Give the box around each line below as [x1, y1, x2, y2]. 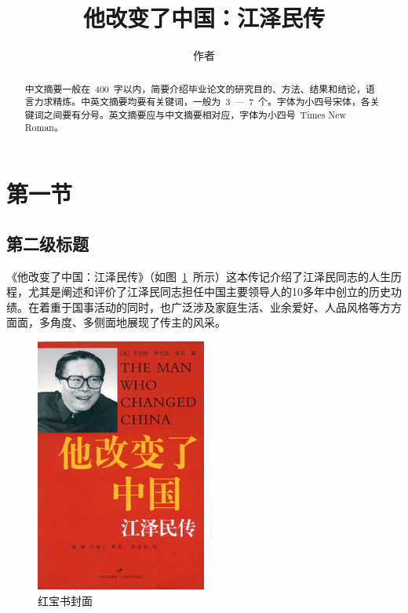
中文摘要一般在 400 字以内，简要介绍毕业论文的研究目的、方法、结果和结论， [24, 82, 366, 95]
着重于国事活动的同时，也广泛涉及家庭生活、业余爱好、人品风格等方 [38, 298, 391, 315]
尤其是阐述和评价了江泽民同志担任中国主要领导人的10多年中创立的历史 [27, 283, 391, 300]
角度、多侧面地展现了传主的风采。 [49, 314, 226, 330]
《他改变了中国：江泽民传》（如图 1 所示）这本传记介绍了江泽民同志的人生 [6, 268, 391, 284]
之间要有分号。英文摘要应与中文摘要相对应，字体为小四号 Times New [43, 108, 347, 121]
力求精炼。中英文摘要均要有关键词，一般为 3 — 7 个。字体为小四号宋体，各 [34, 95, 370, 108]
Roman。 [24, 121, 64, 134]
